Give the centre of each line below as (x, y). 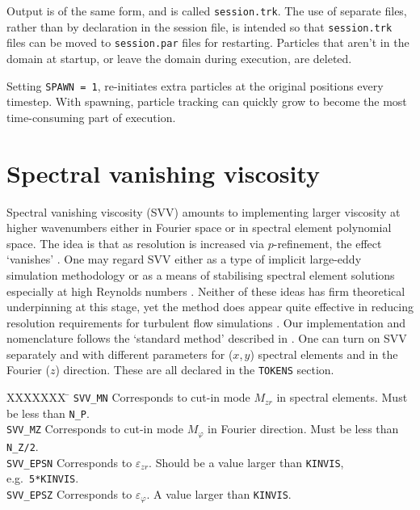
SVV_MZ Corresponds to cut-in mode (95, 429)
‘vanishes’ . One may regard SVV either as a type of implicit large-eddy (184, 259)
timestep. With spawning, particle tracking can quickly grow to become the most (207, 101)
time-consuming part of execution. (91, 117)
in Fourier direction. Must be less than (303, 429)
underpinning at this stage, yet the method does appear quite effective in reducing (210, 307)
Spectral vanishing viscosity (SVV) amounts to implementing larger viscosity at (204, 211)
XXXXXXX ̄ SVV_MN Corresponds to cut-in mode (128, 397)
